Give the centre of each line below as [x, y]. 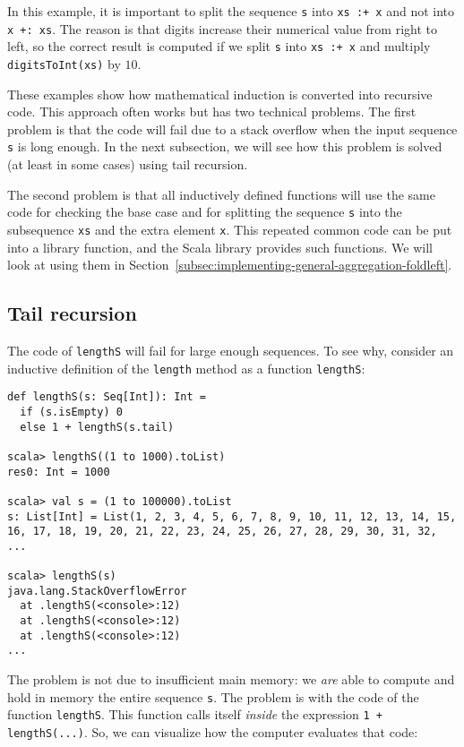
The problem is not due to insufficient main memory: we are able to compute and [231, 679]
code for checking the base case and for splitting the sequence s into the [205, 212]
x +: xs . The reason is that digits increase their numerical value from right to [222, 28]
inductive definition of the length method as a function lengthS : [186, 368]
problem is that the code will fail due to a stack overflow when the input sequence [232, 129]
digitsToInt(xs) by [64, 63]
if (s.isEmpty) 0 [71, 412]
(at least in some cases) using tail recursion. [128, 164]
